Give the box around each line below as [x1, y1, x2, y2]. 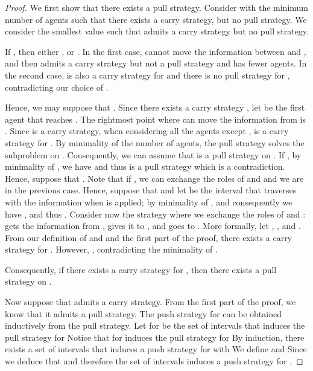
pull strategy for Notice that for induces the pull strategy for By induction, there [5, 331, 305, 343]
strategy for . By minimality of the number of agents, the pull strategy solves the [5, 136, 305, 149]
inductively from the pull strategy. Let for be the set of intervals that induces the [5, 319, 305, 332]
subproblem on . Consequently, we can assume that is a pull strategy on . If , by [5, 148, 302, 161]
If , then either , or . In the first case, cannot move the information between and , [5, 45, 306, 57]
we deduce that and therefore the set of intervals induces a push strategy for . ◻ [5, 355, 303, 367]
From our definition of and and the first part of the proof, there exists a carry [5, 231, 292, 244]
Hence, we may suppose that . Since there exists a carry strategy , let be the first [5, 101, 305, 114]
